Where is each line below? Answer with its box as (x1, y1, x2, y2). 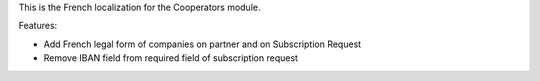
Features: (18, 20, 58, 32)
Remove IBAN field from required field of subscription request (43, 52, 299, 64)
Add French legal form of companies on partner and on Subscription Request (43, 38, 362, 50)
